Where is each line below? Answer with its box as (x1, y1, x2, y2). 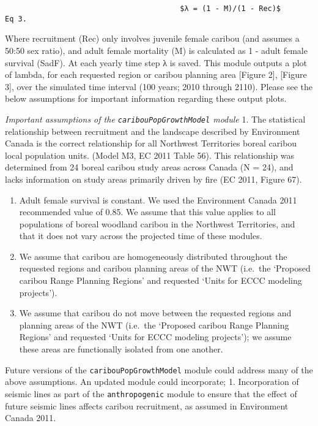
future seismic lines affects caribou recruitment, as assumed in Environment (5, 399, 289, 412)
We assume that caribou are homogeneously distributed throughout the (19, 249, 287, 262)
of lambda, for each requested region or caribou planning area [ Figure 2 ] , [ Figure (5, 68, 307, 81)
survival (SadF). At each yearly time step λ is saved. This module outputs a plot (5, 56, 308, 69)
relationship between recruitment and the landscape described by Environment (5, 124, 300, 137)
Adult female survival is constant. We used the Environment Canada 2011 (19, 193, 297, 206)
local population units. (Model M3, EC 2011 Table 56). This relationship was (5, 148, 295, 161)
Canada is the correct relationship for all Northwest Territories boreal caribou (5, 137, 297, 150)
